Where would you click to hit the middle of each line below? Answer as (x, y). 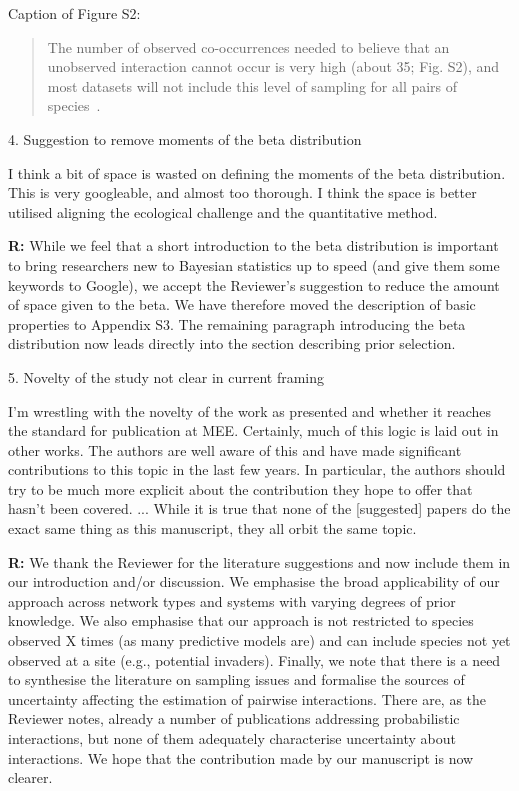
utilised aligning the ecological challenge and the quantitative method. (223, 211)
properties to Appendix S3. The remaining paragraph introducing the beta (237, 323)
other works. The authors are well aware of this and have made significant (235, 449)
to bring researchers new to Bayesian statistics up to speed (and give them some (254, 264)
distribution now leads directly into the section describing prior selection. (232, 343)
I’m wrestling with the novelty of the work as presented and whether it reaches (250, 410)
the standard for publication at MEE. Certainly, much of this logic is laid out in (253, 430)
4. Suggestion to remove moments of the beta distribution (185, 138)
